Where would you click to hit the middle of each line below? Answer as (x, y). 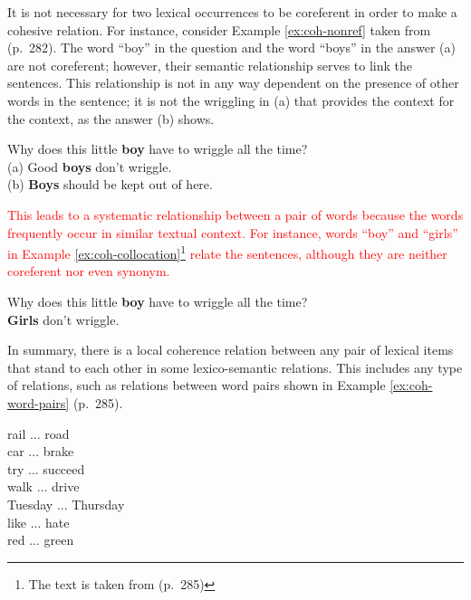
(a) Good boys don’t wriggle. (90, 166)
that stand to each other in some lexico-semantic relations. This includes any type (235, 367)
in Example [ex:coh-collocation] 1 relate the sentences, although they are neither (227, 252)
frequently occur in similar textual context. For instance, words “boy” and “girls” (233, 232)
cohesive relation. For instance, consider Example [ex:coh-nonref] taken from (219, 29)
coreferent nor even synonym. (89, 271)
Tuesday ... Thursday (66, 504)
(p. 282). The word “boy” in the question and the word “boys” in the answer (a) (232, 48)
